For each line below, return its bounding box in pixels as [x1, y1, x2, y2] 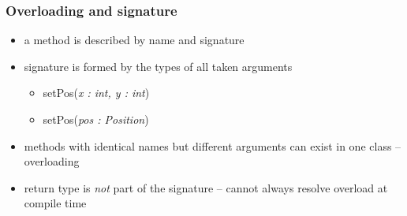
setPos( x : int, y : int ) [43, 84, 150, 101]
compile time [24, 195, 87, 211]
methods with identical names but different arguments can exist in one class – [24, 137, 401, 154]
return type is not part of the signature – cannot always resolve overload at [24, 179, 388, 196]
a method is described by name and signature [24, 32, 245, 48]
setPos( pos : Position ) [43, 111, 149, 127]
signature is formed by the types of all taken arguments [24, 58, 293, 74]
